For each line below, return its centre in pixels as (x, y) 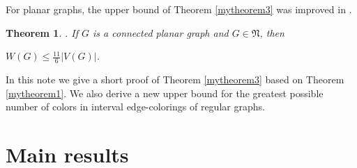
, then (272, 32)
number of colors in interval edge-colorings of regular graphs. (135, 107)
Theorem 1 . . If (42, 32)
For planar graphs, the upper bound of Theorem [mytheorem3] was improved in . (179, 9)
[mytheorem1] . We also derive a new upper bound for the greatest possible (165, 93)
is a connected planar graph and (161, 32)
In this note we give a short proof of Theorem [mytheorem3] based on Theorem (175, 79)
